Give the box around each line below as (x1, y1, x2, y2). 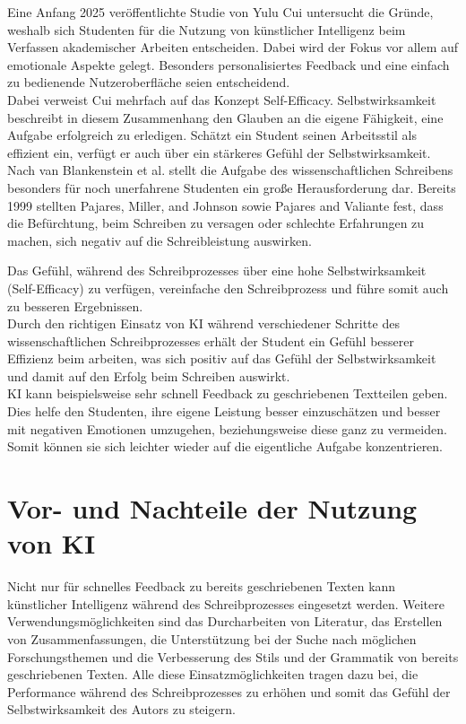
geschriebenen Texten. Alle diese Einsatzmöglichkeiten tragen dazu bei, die (7, 665, 419, 684)
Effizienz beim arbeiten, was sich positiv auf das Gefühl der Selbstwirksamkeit (7, 349, 436, 368)
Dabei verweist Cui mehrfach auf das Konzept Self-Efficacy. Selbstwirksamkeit (7, 90, 436, 109)
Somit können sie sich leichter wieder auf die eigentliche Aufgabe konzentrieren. (7, 437, 444, 456)
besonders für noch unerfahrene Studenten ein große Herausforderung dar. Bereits (7, 178, 456, 196)
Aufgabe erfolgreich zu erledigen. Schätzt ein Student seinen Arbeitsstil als (7, 126, 418, 144)
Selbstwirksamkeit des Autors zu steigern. (7, 700, 236, 719)
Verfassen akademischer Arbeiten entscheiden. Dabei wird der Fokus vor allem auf (7, 38, 459, 57)
